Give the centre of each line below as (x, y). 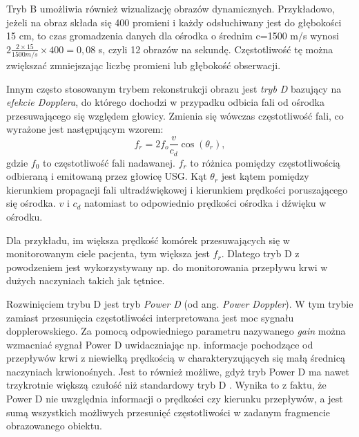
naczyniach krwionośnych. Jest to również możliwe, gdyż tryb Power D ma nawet (178, 371)
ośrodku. (25, 216)
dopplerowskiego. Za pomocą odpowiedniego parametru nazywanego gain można (176, 331)
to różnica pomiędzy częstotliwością (265, 162)
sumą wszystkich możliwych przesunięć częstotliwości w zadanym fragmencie (168, 412)
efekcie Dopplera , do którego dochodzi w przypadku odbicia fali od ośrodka (165, 102)
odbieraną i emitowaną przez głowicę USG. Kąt (107, 176)
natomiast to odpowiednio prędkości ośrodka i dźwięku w (205, 203)
